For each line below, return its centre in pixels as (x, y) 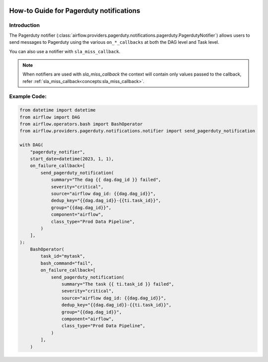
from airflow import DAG (50, 117)
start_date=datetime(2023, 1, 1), (72, 159)
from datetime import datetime (58, 110)
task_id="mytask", (63, 256)
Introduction (24, 25)
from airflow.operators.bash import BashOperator (81, 124)
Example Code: (28, 96)
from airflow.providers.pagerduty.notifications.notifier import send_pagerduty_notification (137, 131)
